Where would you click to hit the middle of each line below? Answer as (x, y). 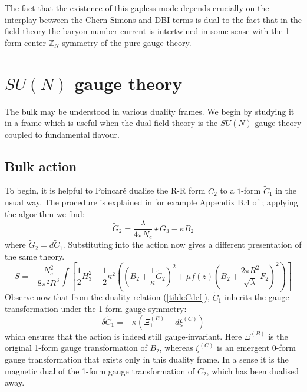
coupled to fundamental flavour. (62, 134)
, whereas (176, 348)
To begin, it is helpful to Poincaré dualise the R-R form (105, 190)
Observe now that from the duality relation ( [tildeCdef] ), (107, 297)
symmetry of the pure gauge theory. (127, 42)
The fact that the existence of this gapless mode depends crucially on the (137, 8)
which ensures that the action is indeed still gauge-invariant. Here (123, 336)
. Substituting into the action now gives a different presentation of (182, 245)
